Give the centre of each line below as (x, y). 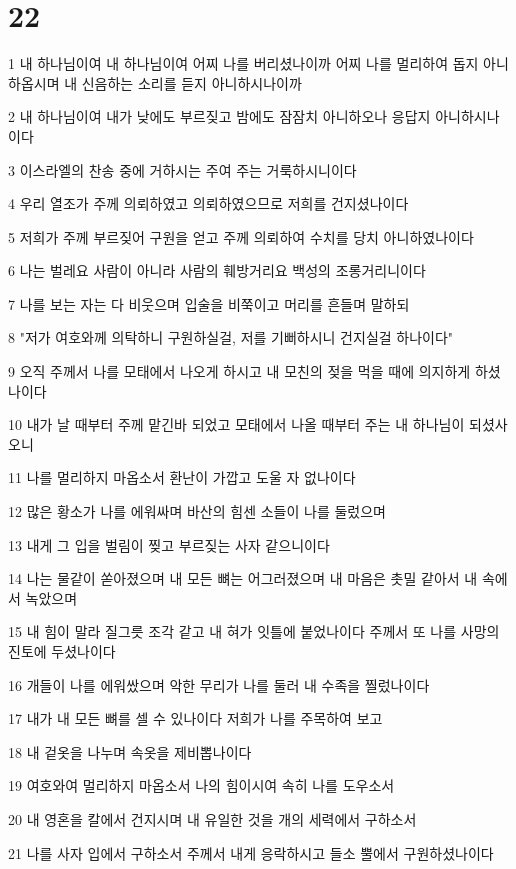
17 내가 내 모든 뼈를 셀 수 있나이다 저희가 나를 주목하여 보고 (195, 718)
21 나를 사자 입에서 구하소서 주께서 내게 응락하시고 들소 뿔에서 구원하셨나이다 (251, 852)
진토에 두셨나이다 (62, 651)
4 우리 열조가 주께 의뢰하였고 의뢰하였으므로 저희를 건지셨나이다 (208, 203)
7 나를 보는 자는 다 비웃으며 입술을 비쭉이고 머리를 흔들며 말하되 (209, 303)
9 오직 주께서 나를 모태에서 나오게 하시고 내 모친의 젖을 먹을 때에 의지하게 (239, 371)
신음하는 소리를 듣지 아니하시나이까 (191, 82)
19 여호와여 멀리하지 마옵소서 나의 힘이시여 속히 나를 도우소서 (201, 785)
